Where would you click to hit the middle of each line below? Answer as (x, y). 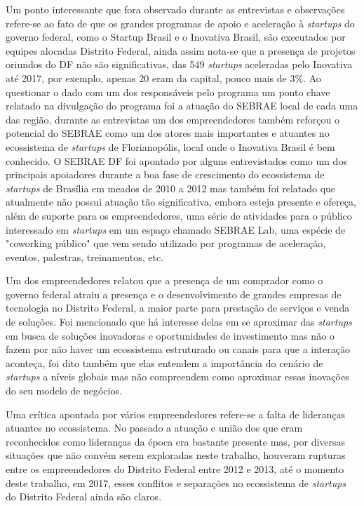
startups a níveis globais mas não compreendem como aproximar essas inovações (177, 377)
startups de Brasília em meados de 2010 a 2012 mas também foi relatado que (171, 188)
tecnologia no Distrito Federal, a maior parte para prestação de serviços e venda (178, 308)
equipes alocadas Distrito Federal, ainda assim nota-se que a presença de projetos (181, 50)
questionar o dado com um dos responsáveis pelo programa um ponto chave (168, 92)
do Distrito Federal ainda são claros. (84, 497)
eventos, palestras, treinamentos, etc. (85, 257)
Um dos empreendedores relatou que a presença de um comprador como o (164, 280)
